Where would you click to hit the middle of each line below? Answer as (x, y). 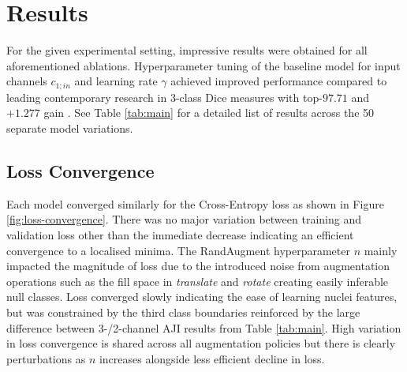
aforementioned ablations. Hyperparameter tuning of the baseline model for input (203, 65)
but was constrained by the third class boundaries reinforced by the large (183, 312)
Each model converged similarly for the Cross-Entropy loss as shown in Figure (195, 203)
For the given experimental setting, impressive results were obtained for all (187, 50)
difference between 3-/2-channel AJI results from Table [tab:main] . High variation (204, 327)
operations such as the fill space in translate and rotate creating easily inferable (198, 281)
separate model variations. (70, 128)
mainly (381, 250)
